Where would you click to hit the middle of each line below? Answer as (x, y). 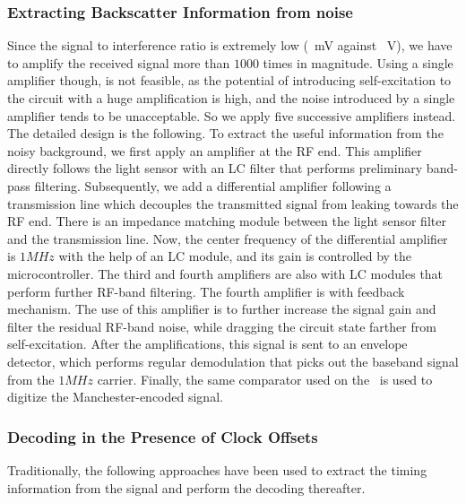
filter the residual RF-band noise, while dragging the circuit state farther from (222, 326)
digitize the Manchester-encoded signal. (115, 397)
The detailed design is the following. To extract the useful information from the (225, 133)
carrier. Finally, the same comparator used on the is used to (265, 379)
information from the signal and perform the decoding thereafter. (186, 487)
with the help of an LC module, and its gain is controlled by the (235, 256)
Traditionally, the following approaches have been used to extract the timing (217, 469)
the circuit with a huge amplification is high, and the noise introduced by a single (231, 98)
